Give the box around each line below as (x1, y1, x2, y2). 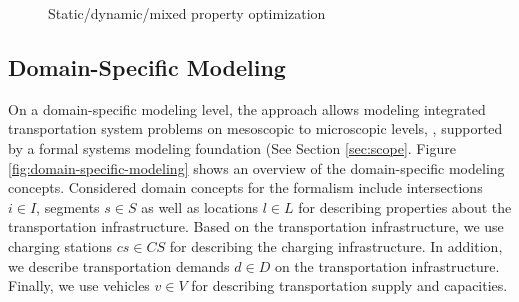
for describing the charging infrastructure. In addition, (169, 235, 503, 256)
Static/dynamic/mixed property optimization (48, 3, 326, 23)
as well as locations (141, 196, 259, 217)
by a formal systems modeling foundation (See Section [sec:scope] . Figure (8, 137, 456, 158)
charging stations (8, 235, 113, 256)
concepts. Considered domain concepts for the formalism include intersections (8, 177, 483, 198)
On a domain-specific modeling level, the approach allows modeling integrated (8, 98, 486, 119)
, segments (36, 196, 100, 217)
